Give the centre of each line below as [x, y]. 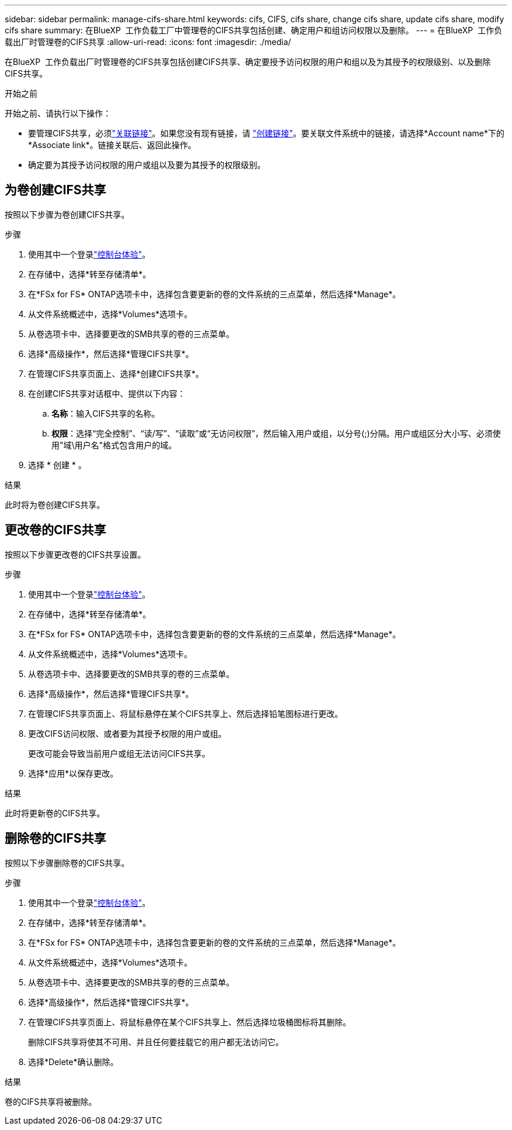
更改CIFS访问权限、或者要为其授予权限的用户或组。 [127, 733]
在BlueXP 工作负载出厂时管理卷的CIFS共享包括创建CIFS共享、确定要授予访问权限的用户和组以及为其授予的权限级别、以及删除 [248, 62]
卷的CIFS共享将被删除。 [51, 1101]
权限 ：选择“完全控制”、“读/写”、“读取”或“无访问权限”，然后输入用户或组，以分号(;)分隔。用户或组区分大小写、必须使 [276, 433]
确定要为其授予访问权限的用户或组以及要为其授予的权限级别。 [147, 165]
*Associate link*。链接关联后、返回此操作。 [112, 145]
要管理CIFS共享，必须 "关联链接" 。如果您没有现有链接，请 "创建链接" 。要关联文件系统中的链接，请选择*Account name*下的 [266, 133]
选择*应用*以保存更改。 [73, 773]
